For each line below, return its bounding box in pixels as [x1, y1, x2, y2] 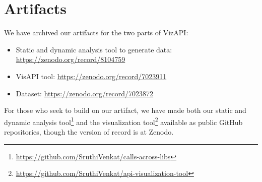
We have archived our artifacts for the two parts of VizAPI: [4, 27, 188, 38]
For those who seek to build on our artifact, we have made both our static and [4, 105, 246, 115]
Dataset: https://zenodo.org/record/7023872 [16, 88, 154, 98]
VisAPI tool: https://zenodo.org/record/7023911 [16, 71, 167, 81]
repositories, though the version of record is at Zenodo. [4, 126, 174, 137]
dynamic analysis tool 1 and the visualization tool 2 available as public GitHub [4, 115, 243, 127]
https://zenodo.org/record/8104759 [16, 54, 125, 65]
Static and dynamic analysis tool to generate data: [16, 44, 172, 54]
